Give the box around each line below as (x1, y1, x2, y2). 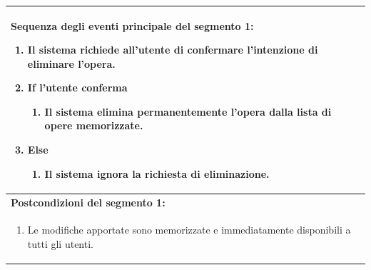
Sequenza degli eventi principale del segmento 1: (11, 18, 254, 33)
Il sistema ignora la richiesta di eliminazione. (44, 166, 270, 181)
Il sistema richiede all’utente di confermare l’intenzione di (27, 42, 318, 57)
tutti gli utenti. (27, 236, 93, 251)
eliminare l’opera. (27, 56, 116, 71)
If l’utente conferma (27, 80, 128, 95)
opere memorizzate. (44, 118, 143, 133)
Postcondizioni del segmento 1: (11, 194, 166, 209)
